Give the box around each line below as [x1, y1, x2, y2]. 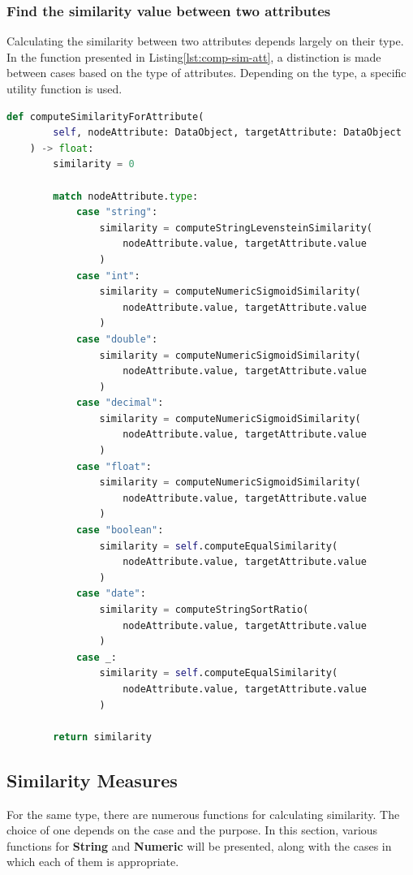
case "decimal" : [75, 397, 164, 409]
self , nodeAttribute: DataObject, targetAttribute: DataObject [53, 127, 402, 139]
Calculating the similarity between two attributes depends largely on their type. [6, 32, 404, 50]
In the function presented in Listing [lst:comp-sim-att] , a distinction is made [6, 48, 381, 65]
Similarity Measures [6, 767, 178, 792]
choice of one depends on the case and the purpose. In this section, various [6, 821, 378, 838]
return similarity [53, 731, 152, 743]
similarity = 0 [53, 158, 135, 170]
